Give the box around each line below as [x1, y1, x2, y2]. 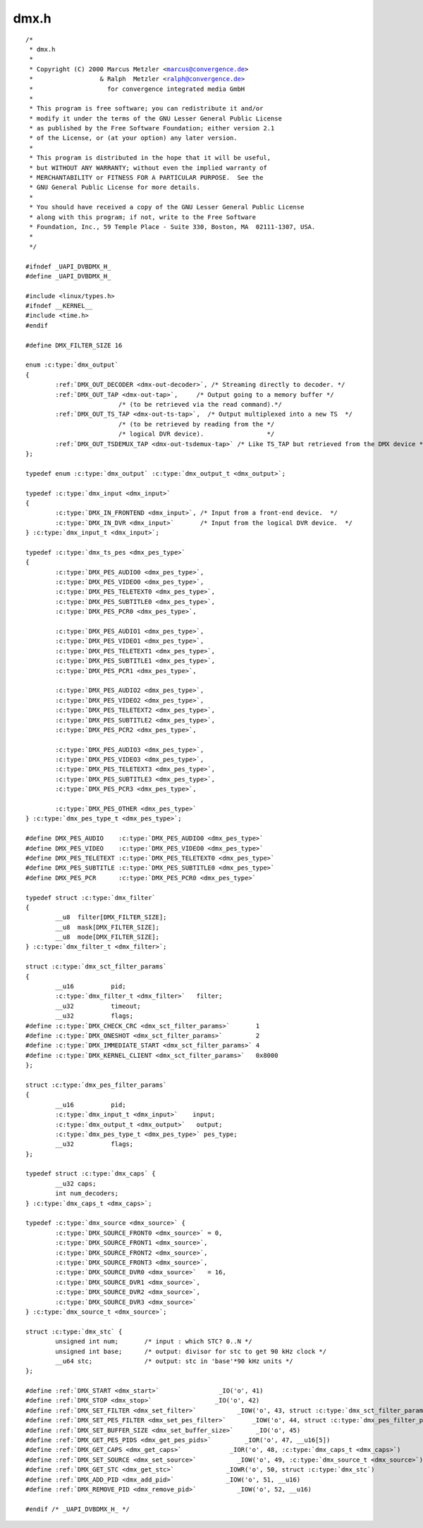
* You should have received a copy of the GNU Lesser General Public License [29, 203, 305, 211]
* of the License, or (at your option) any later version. [29, 134, 238, 142]
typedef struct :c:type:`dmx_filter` [25, 894, 157, 901]
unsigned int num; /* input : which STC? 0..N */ [55, 1338, 253, 1345]
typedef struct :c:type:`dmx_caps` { [25, 1170, 157, 1178]
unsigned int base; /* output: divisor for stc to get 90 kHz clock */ [55, 1347, 327, 1355]
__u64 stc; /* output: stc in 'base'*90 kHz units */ [55, 1357, 293, 1365]
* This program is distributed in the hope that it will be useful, [29, 154, 271, 162]
